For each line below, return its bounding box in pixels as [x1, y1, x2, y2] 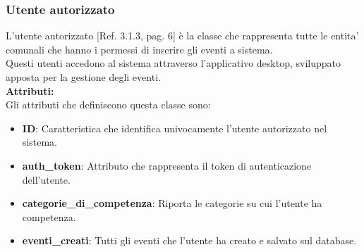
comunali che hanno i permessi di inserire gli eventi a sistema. [6, 42, 273, 56]
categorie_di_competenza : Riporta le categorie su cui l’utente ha [22, 196, 322, 210]
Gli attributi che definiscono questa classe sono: [6, 97, 211, 112]
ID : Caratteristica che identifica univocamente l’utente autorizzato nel [22, 120, 327, 135]
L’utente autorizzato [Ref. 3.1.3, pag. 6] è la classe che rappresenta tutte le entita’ [6, 28, 359, 43]
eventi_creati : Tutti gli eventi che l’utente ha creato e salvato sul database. [22, 233, 357, 248]
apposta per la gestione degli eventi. [6, 70, 161, 84]
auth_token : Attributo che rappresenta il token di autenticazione [22, 158, 312, 172]
